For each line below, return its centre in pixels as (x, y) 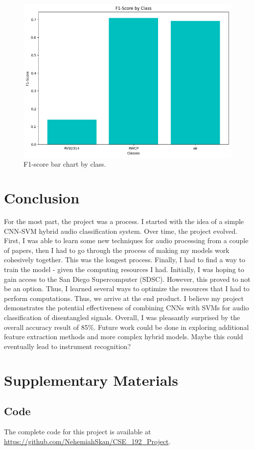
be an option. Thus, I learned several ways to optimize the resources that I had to (127, 288)
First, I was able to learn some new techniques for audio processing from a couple (126, 240)
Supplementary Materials (91, 380)
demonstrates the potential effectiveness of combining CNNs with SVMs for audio (127, 308)
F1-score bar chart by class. (65, 164)
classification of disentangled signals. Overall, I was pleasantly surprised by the (122, 317)
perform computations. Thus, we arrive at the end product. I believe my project (124, 298)
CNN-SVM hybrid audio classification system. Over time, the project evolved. (121, 231)
